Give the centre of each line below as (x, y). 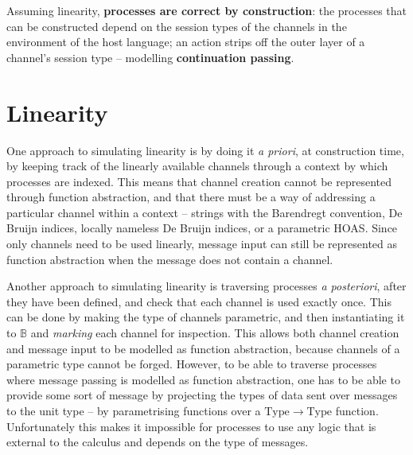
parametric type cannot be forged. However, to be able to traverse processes (192, 364)
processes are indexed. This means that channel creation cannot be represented (199, 181)
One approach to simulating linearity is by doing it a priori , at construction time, (205, 150)
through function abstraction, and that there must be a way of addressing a (191, 197)
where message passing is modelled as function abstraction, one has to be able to (203, 379)
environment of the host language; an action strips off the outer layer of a (186, 42)
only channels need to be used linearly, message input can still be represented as (202, 244)
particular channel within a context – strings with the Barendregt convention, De (205, 212)
